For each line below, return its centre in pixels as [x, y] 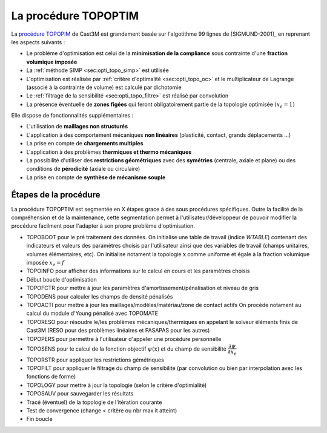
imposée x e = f [45, 263]
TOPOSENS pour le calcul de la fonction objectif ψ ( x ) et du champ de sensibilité [126, 349]
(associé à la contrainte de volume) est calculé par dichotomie [104, 87]
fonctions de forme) [51, 377]
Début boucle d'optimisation [61, 279]
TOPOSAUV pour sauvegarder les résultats [80, 394]
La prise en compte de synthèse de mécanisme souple [96, 177]
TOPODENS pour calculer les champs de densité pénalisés [100, 296]
